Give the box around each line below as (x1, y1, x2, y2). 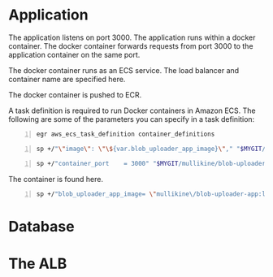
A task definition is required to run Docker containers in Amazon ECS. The (8, 106, 256, 115)
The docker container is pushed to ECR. (8, 89, 142, 99)
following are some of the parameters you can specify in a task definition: (8, 114, 255, 123)
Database (8, 217, 75, 236)
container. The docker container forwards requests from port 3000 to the (8, 41, 253, 50)
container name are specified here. (8, 74, 126, 84)
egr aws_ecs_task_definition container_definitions (36, 130, 215, 138)
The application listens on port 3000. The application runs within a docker (8, 32, 256, 42)
